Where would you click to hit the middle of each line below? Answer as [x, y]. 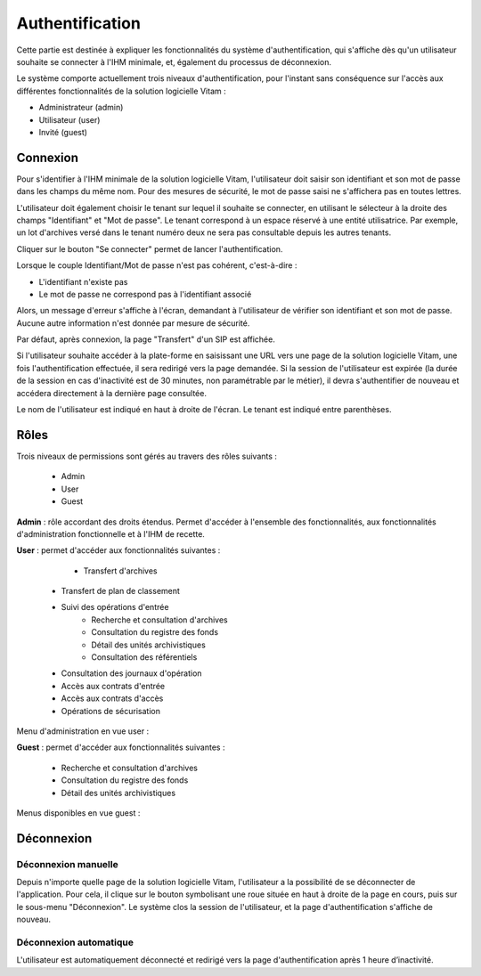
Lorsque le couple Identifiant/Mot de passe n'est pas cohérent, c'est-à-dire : [157, 265]
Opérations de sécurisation [110, 711]
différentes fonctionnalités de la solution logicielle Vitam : [121, 91]
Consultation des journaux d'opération [131, 673]
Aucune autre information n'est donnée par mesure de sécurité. [133, 323]
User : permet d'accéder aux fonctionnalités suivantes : [118, 550]
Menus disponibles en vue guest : [78, 813]
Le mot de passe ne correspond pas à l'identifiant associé [145, 294]
